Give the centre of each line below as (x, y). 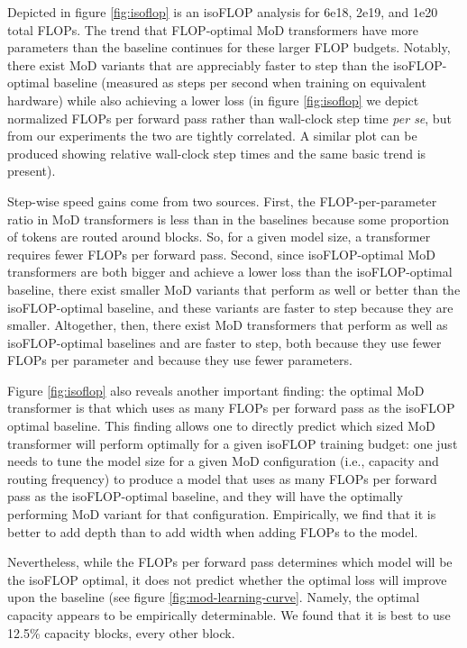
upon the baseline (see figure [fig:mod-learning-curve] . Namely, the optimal (214, 597)
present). (32, 171)
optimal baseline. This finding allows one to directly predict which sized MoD (221, 426)
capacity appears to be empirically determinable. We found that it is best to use (229, 615)
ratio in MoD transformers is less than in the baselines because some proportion (228, 219)
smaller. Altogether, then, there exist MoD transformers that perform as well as (228, 325)
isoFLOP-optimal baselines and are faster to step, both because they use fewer (224, 342)
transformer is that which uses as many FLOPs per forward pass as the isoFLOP (231, 408)
